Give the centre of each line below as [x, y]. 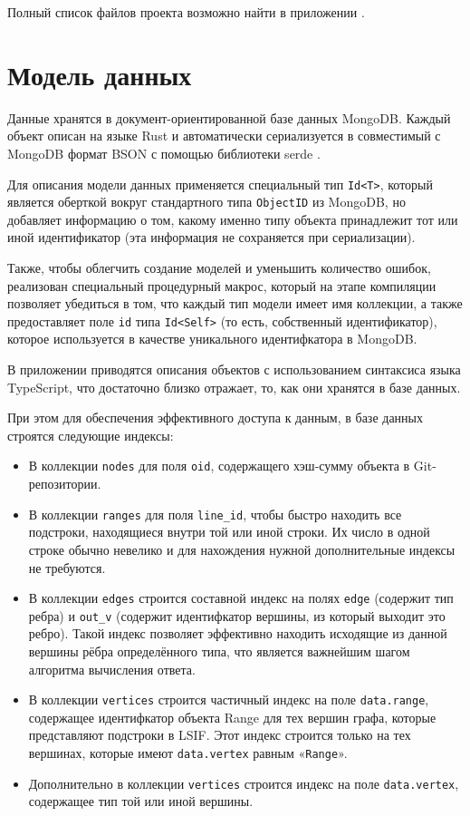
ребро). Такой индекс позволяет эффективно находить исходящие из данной [238, 633]
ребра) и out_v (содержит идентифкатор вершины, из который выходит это [237, 615]
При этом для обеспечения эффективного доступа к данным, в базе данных [216, 418]
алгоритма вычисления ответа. [112, 669]
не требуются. [67, 567]
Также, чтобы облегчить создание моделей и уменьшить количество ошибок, [219, 267]
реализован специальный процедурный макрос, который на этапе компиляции [222, 285]
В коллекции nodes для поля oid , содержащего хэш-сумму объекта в [219, 466]
